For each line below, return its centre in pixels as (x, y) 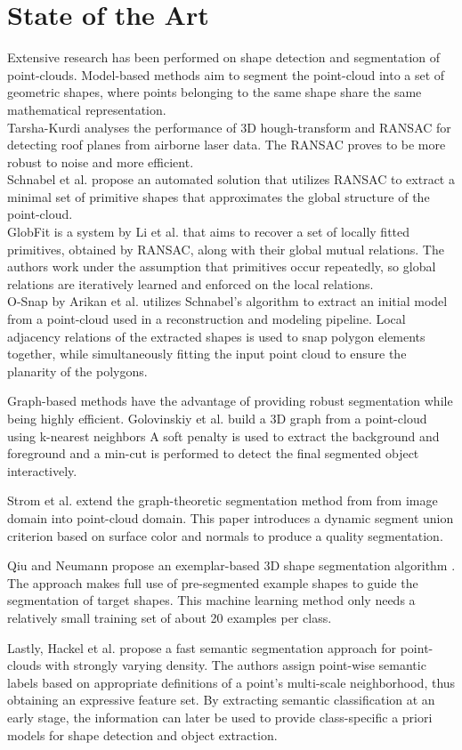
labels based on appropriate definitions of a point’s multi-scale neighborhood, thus (231, 682)
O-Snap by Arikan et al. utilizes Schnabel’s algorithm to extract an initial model (227, 301)
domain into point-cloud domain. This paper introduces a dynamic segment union (231, 517)
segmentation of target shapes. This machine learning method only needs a (211, 600)
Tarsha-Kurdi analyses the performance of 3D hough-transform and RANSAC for (229, 127)
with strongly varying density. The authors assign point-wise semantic (235, 665)
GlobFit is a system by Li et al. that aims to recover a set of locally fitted (209, 232)
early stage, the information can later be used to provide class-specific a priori (220, 717)
